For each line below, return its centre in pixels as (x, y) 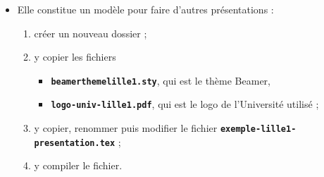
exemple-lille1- (258, 129)
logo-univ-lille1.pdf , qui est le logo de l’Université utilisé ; (185, 104)
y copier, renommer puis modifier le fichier (126, 128)
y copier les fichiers (75, 57)
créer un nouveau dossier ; (91, 33)
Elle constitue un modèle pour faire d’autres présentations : (145, 9)
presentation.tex (75, 143)
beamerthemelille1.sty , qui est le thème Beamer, (161, 80)
